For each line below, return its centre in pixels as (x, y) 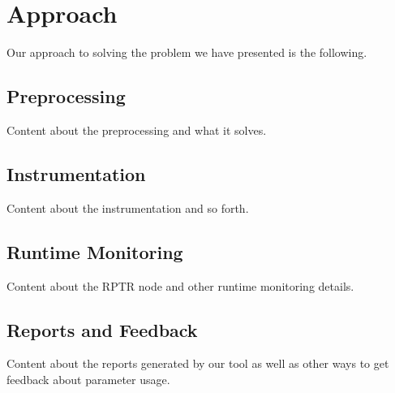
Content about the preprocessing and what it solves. (137, 130)
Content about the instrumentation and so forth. (128, 207)
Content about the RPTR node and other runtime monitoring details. (180, 285)
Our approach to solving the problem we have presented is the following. (187, 52)
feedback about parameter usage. (88, 379)
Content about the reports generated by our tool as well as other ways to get (198, 363)
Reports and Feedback (102, 329)
